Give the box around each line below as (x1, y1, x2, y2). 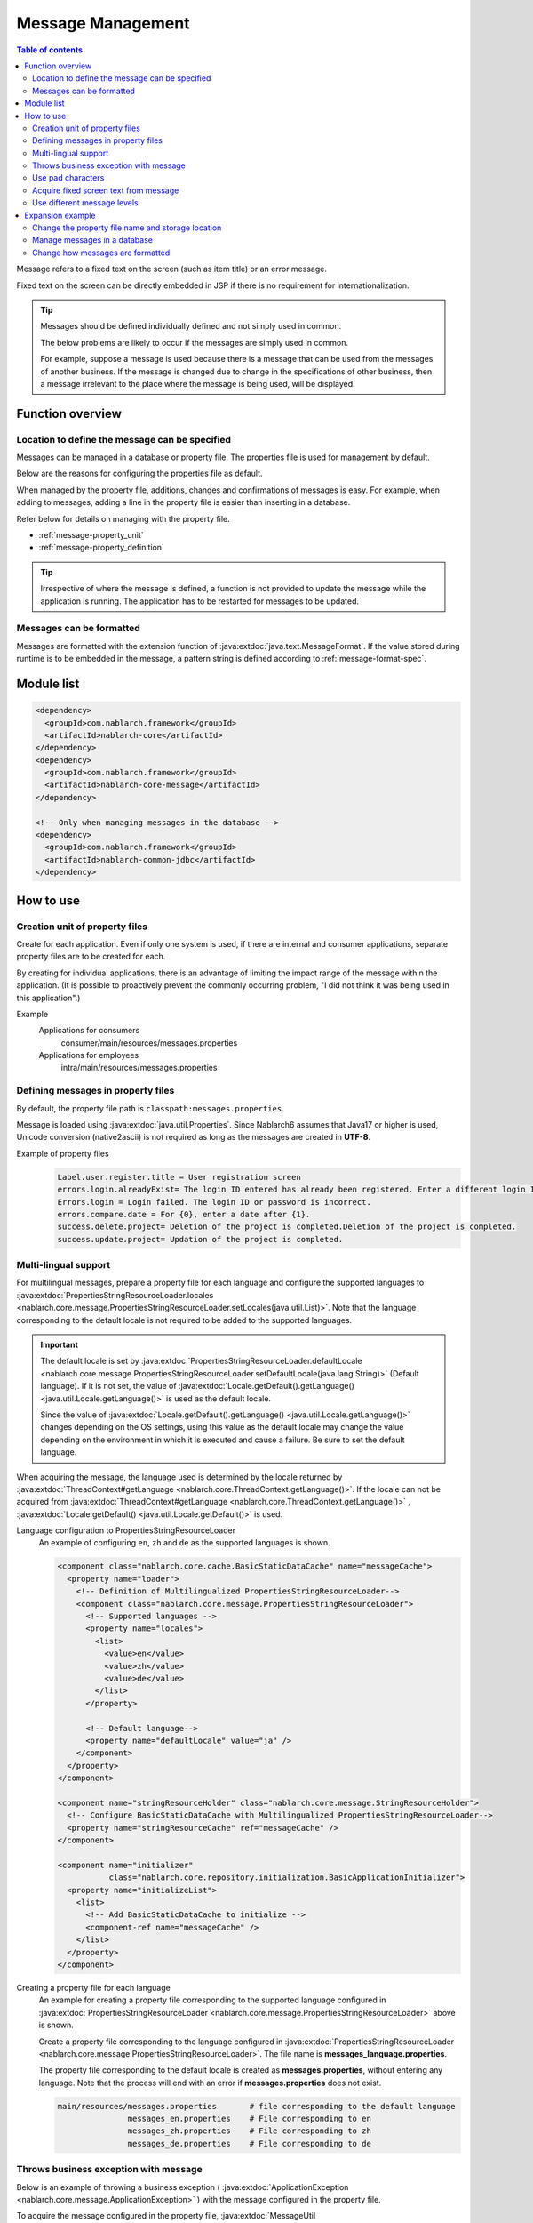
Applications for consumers (38, 1025, 140, 1036)
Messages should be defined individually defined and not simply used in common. (40, 321, 342, 332)
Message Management (16, 13, 190, 33)
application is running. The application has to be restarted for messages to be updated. (40, 596, 360, 606)
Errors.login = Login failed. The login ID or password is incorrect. (57, 1197, 372, 1207)
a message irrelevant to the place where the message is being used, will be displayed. (40, 378, 355, 389)
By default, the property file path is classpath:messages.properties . (16, 1103, 284, 1113)
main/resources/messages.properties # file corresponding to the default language (57, 2101, 457, 2111)
